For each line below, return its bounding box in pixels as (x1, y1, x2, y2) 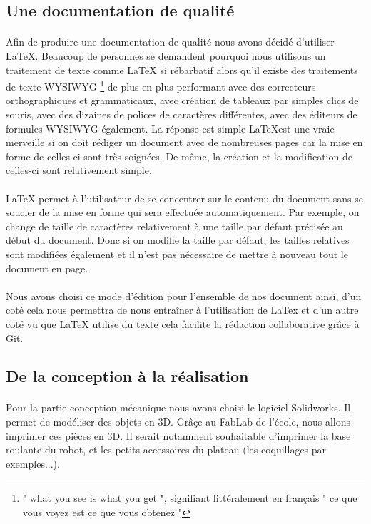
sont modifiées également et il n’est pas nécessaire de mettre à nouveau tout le (6, 246, 348, 261)
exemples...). (6, 456, 60, 471)
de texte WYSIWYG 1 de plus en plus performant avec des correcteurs (6, 77, 316, 93)
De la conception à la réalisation (6, 365, 249, 387)
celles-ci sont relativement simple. (6, 163, 152, 178)
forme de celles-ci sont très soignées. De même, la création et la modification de (6, 148, 352, 163)
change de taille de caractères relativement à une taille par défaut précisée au (6, 218, 343, 233)
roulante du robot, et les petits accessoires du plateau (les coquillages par (6, 442, 327, 457)
